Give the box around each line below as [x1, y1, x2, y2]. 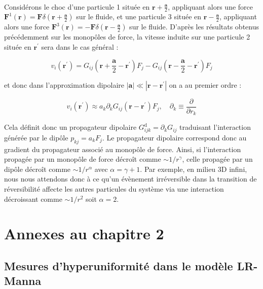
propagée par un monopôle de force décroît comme [4, 154, 161, 164]
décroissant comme [4, 193, 62, 204]
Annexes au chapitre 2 [4, 223, 164, 244]
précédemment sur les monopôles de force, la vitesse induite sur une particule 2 [4, 31, 250, 42]
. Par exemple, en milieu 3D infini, [140, 163, 247, 174]
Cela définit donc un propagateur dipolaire [4, 122, 137, 132]
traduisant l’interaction [179, 122, 251, 132]
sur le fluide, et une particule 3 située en [76, 11, 202, 22]
